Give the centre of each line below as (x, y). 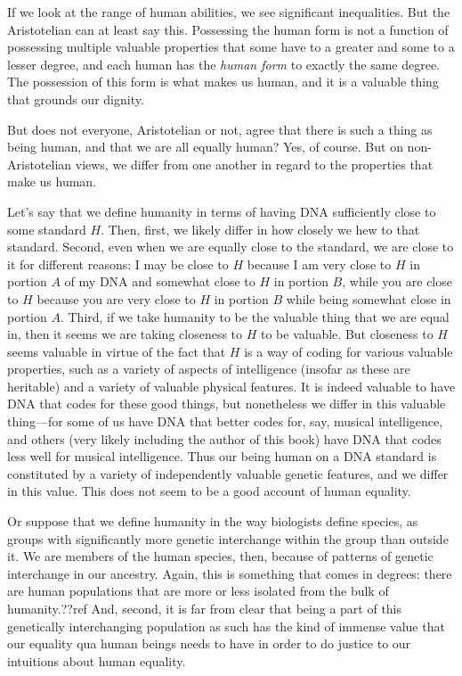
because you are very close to (116, 298)
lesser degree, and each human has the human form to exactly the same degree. (224, 64)
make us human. (52, 181)
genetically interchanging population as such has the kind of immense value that (226, 626)
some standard (47, 229)
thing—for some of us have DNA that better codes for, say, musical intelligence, (225, 421)
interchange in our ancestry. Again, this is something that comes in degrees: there (230, 573)
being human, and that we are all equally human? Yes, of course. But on (205, 147)
